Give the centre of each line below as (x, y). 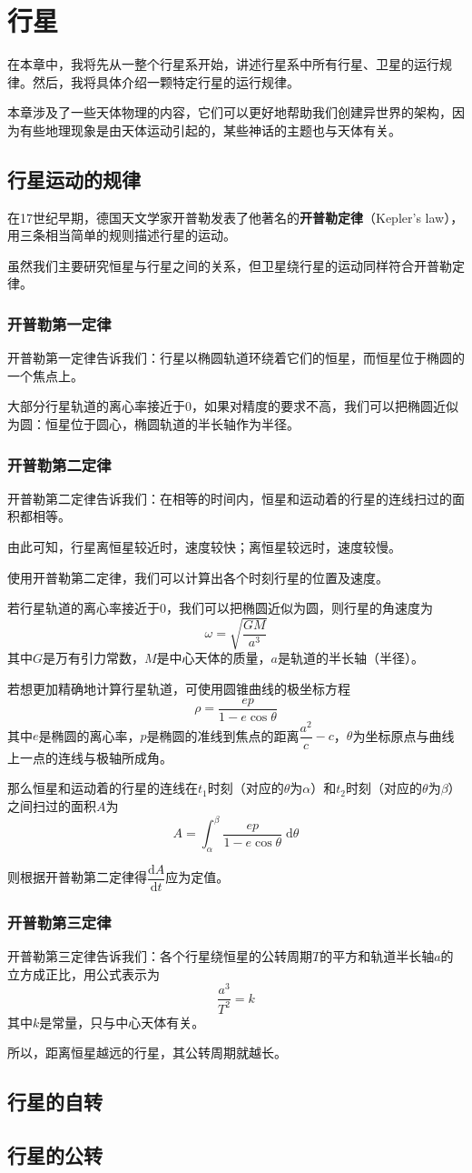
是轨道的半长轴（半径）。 (351, 658)
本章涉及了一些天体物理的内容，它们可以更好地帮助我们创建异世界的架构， (230, 112)
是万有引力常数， (94, 658)
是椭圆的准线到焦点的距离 (223, 735)
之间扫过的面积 (52, 805)
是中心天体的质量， (214, 658)
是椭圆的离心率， (89, 735)
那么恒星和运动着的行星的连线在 (103, 788)
